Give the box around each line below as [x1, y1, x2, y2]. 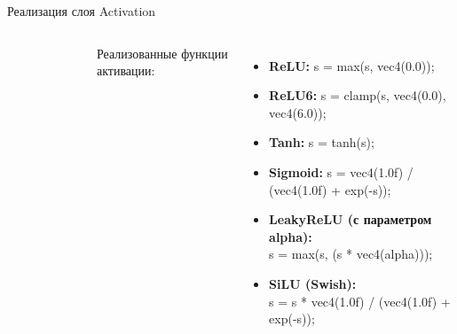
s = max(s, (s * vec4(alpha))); [269, 245, 433, 263]
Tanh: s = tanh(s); [269, 133, 374, 151]
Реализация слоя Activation [7, 2, 156, 19]
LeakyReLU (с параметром [269, 210, 432, 229]
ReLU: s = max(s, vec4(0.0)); [269, 56, 435, 74]
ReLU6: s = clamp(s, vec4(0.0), [269, 86, 446, 105]
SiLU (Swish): [269, 274, 357, 292]
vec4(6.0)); [269, 103, 327, 121]
